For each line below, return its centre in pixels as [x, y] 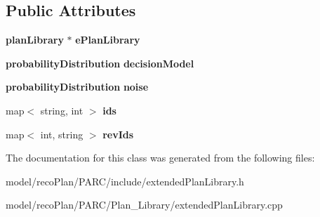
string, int [62, 110]
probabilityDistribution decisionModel [100, 63]
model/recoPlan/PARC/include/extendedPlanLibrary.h [125, 181]
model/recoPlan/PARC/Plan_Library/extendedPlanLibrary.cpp [144, 205]
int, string [62, 134]
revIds [118, 134]
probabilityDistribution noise [77, 87]
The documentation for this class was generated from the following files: [160, 158]
